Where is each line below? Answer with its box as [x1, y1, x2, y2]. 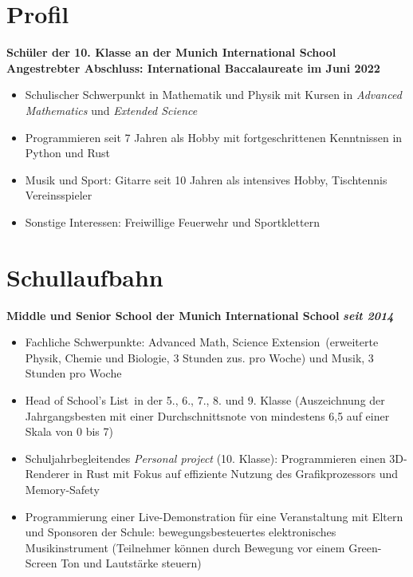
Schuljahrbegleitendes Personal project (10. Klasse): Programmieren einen [25, 449, 386, 466]
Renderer [25, 465, 70, 482]
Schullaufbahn [6, 260, 163, 293]
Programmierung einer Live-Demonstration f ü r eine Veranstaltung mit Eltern [25, 508, 403, 524]
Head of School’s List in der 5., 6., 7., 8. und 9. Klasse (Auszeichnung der [25, 391, 385, 408]
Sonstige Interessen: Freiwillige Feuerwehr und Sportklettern [25, 213, 320, 230]
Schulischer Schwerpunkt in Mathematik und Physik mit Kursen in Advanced [25, 86, 402, 103]
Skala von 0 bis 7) [25, 423, 113, 440]
